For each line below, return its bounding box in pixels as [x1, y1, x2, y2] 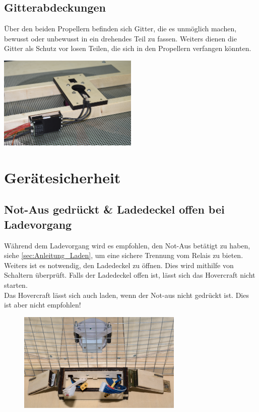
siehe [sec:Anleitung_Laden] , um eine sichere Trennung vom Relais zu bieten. [4, 250, 243, 261]
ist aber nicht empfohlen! [4, 299, 81, 310]
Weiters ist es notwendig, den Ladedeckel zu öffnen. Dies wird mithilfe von [4, 260, 234, 270]
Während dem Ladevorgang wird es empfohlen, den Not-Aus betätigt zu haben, [4, 240, 250, 250]
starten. [4, 280, 28, 290]
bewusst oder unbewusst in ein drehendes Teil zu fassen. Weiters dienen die [4, 33, 237, 43]
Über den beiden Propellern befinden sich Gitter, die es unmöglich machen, [4, 23, 237, 34]
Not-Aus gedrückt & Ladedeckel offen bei [4, 201, 225, 217]
